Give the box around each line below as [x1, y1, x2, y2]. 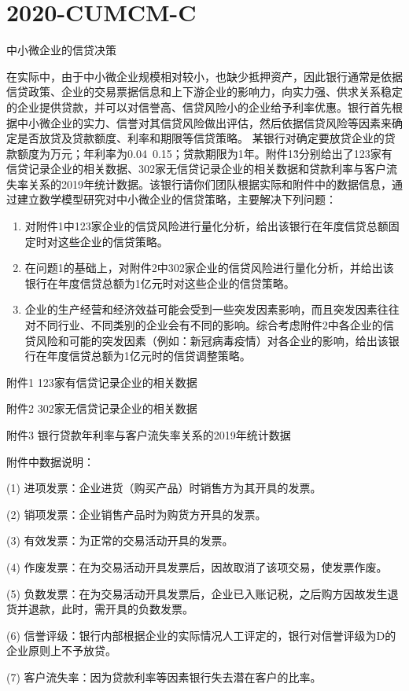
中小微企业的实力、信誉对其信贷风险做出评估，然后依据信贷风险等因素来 [17, 114, 392, 130]
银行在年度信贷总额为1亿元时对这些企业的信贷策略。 [24, 274, 295, 291]
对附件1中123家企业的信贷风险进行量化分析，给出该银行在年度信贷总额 [24, 218, 389, 234]
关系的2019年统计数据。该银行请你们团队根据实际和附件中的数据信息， [28, 175, 392, 192]
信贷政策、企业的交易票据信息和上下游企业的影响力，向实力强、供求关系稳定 [6, 83, 403, 100]
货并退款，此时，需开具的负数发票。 [6, 601, 193, 617]
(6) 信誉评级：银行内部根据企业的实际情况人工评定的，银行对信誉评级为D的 [6, 627, 396, 643]
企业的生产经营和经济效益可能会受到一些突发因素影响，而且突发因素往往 [24, 301, 400, 318]
